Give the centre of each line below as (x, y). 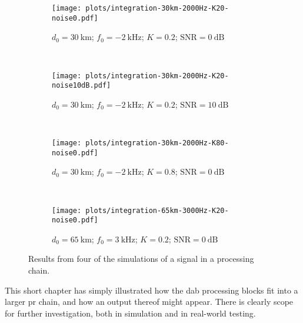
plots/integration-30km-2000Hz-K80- (157, 143)
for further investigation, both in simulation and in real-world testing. (130, 313)
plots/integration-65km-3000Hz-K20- (157, 210)
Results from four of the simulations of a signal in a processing (141, 259)
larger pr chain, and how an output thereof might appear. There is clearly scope (149, 302)
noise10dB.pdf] (81, 86)
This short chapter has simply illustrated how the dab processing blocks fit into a (151, 290)
